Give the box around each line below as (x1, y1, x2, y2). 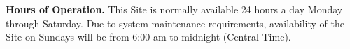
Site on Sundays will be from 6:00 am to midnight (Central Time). (6, 29, 291, 44)
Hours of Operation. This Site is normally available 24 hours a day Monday (6, 2, 343, 16)
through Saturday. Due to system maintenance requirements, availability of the (6, 15, 344, 30)
